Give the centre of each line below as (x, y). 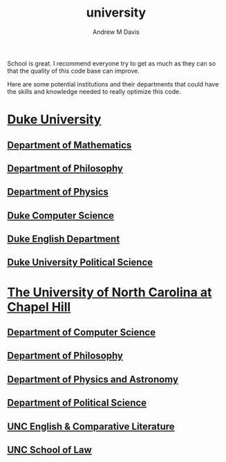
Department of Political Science (77, 403)
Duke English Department (64, 239)
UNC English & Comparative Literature (91, 426)
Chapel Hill (39, 307)
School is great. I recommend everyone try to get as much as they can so (112, 63)
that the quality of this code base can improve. (73, 71)
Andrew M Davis (116, 32)
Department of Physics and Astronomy (93, 379)
